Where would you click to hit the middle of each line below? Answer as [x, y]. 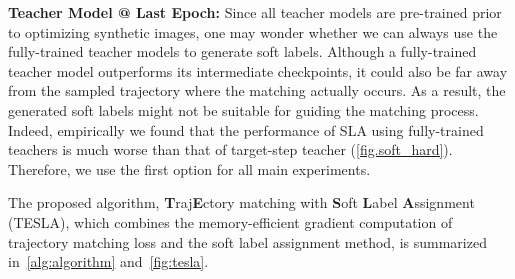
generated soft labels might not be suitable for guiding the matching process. [243, 109]
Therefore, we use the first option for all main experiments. [189, 168]
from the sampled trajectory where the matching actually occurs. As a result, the [257, 90]
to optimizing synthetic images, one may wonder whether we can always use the [253, 31]
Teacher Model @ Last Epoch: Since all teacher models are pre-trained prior [255, 12]
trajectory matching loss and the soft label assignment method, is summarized [247, 241]
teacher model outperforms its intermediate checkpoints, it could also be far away [258, 70]
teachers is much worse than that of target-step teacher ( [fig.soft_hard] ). [230, 149]
